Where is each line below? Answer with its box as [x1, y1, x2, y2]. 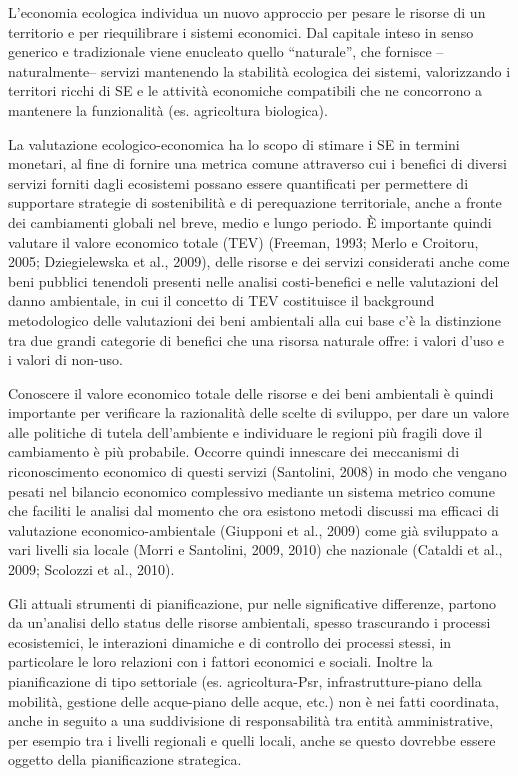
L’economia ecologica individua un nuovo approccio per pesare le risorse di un [8, 2, 486, 22]
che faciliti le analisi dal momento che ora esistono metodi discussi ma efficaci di [8, 500, 499, 521]
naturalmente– [8, 60, 97, 81]
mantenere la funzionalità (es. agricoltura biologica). [8, 99, 328, 120]
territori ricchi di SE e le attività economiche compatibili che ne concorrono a [8, 80, 483, 101]
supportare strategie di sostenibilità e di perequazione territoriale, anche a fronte [8, 192, 502, 213]
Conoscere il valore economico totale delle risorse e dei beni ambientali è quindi [8, 382, 494, 403]
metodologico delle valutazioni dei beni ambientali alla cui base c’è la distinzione [8, 309, 501, 330]
